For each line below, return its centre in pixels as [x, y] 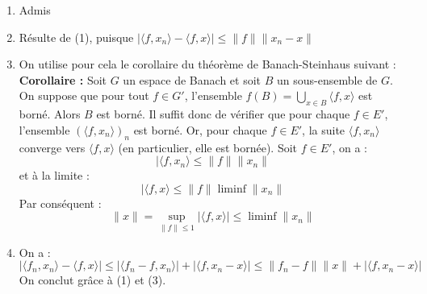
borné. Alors [50, 114]
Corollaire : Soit [63, 79]
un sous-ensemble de [327, 79]
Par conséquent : [60, 203]
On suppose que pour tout [84, 95]
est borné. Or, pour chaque [200, 129]
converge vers [52, 147]
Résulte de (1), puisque [76, 37]
